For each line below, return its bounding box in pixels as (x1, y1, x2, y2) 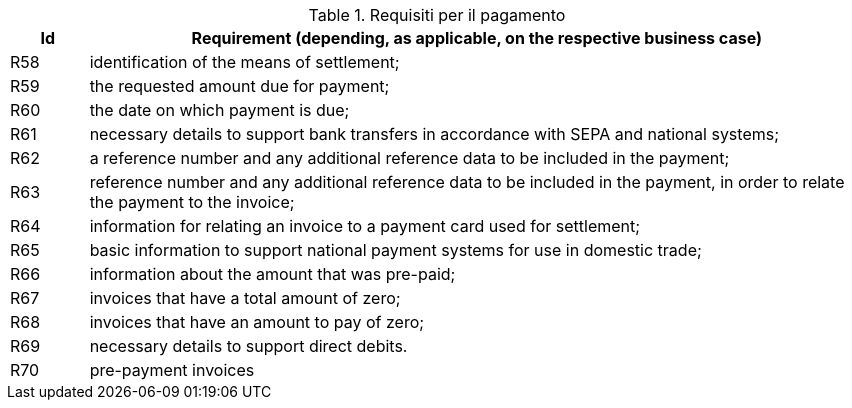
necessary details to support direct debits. (89, 336, 408, 356)
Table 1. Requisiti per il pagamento (308, 5, 566, 25)
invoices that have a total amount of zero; (89, 288, 401, 308)
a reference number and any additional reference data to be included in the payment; (89, 148, 730, 168)
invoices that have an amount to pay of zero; (89, 312, 425, 332)
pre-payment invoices (89, 360, 255, 380)
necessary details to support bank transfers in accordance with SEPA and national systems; (89, 124, 780, 144)
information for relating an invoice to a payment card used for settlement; (89, 216, 641, 236)
